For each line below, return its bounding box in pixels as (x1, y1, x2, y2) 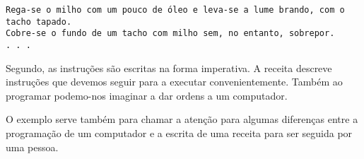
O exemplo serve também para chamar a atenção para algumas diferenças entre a (6, 112, 358, 126)
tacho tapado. (6, 16, 72, 27)
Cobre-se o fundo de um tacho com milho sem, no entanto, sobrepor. (6, 28, 335, 39)
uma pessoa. (6, 139, 59, 154)
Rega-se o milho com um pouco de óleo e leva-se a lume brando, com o (6, 5, 345, 15)
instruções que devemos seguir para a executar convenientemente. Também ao (6, 74, 343, 89)
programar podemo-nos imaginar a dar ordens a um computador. (6, 88, 288, 102)
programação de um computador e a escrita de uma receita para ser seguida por (6, 126, 353, 140)
